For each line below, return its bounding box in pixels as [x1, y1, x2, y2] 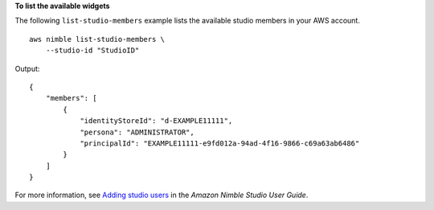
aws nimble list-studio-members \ [29, 35, 165, 43]
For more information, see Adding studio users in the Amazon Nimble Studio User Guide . [14, 190, 309, 200]
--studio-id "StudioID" [45, 46, 140, 56]
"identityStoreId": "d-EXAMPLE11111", [80, 117, 233, 126]
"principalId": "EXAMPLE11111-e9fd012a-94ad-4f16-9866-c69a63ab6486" [80, 138, 360, 148]
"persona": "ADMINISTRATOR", [80, 127, 194, 137]
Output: [14, 64, 40, 73]
